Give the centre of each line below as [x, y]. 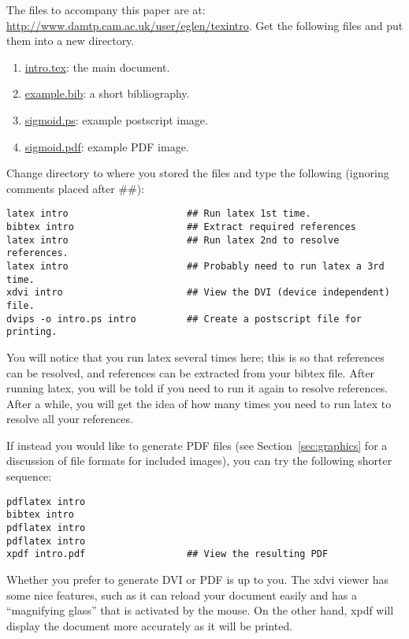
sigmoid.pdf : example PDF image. [107, 146]
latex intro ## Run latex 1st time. [159, 214]
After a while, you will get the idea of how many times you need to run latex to [199, 403]
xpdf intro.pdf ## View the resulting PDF [167, 554]
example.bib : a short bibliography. [107, 93]
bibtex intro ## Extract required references [181, 227]
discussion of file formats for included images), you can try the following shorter [199, 461]
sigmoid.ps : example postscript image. [116, 119]
